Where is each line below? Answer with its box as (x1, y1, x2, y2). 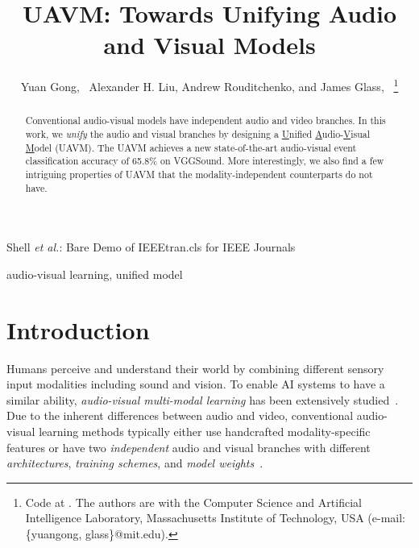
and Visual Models (103, 28, 316, 61)
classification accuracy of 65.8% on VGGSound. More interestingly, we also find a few (25, 154, 384, 168)
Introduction (6, 313, 150, 346)
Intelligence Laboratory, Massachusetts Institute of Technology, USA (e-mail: (25, 509, 406, 526)
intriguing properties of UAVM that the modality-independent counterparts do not (25, 167, 373, 181)
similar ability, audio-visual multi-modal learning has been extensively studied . (6, 391, 399, 408)
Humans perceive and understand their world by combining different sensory (6, 359, 384, 376)
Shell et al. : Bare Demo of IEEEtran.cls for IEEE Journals (6, 239, 296, 255)
